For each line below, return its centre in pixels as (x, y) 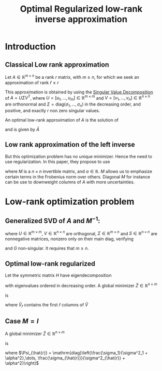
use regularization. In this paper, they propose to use (58, 161)
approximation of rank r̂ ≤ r (32, 82)
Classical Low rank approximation (57, 64)
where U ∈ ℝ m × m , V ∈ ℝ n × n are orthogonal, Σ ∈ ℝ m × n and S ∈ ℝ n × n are (81, 233)
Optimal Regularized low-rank (81, 9)
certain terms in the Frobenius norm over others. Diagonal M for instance (78, 177)
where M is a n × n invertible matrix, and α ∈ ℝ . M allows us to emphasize (79, 171)
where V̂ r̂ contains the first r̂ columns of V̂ (47, 305)
